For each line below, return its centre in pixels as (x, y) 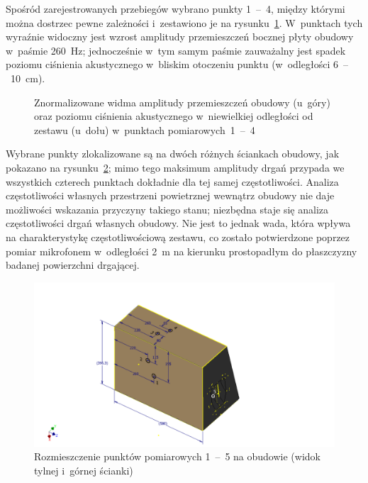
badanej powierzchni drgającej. (73, 265)
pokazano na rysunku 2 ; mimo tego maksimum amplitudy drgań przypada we (175, 167)
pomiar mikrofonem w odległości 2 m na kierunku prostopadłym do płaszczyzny (182, 251)
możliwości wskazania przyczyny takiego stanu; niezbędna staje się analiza (167, 209)
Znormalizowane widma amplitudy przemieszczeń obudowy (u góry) (182, 102)
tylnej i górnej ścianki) (84, 470)
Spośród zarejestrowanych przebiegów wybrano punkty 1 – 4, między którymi (175, 9)
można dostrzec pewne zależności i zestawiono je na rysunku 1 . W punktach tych (184, 22)
